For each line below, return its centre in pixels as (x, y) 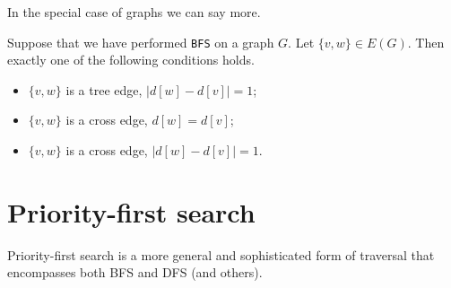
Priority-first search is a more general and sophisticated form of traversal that (221, 254)
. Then (426, 42)
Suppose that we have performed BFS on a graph (141, 42)
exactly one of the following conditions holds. (131, 60)
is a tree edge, (104, 89)
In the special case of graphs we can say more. (134, 12)
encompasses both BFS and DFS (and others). (135, 272)
